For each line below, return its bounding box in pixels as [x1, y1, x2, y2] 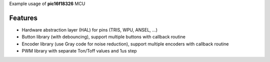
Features [9, 13, 37, 22]
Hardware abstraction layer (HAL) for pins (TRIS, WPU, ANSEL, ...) [21, 26, 157, 32]
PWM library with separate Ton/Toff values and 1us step [21, 48, 137, 54]
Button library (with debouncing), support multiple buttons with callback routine [21, 34, 186, 40]
